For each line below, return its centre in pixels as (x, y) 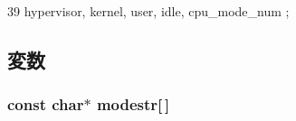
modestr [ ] (133, 104)
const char (46, 104)
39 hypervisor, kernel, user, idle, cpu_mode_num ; (148, 11)
